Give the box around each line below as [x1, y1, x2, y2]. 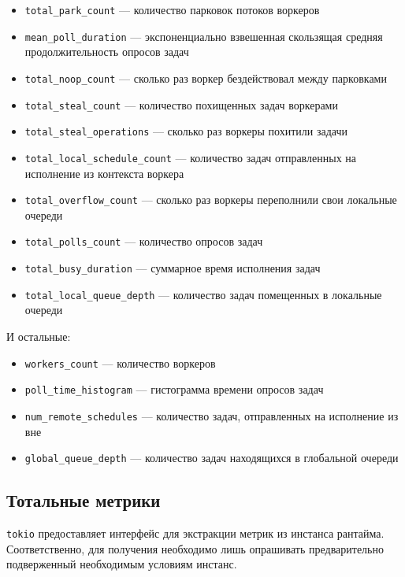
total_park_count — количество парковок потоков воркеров [24, 2, 320, 17]
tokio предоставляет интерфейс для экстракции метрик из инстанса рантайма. [6, 524, 385, 541]
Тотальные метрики [6, 488, 161, 512]
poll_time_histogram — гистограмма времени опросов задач [24, 381, 324, 398]
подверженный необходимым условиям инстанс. [6, 556, 237, 572]
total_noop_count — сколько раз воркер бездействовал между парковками [24, 69, 387, 86]
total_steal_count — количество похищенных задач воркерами [24, 96, 338, 113]
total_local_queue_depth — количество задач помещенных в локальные [24, 286, 382, 302]
